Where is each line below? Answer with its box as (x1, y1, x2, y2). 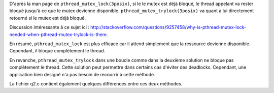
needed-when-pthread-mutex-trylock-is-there (9, 31, 107, 38)
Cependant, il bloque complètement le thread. (9, 48, 106, 54)
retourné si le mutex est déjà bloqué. (9, 15, 86, 21)
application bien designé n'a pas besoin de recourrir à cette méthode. (9, 71, 156, 77)
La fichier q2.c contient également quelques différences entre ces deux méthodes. (9, 80, 183, 86)
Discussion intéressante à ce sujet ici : (9, 24, 90, 30)
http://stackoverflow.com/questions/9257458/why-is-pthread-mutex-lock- (90, 24, 247, 30)
